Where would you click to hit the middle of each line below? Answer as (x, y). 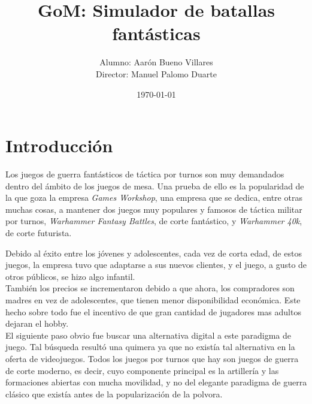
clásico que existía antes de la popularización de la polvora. (114, 394)
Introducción (59, 145)
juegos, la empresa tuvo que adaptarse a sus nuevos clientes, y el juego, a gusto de (156, 265)
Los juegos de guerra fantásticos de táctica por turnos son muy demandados (145, 174)
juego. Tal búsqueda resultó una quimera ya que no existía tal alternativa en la (150, 347)
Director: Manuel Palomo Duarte (156, 73)
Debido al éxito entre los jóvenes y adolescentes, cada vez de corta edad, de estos (154, 253)
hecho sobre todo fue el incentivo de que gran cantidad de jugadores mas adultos (153, 311)
